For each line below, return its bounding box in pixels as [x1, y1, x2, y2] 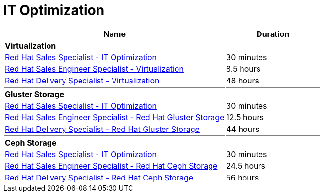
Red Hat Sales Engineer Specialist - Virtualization [5, 64, 184, 74]
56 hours [226, 172, 259, 182]
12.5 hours [226, 112, 264, 122]
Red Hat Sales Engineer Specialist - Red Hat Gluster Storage [5, 112, 225, 122]
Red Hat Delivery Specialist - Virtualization [5, 75, 160, 85]
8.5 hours [226, 64, 261, 74]
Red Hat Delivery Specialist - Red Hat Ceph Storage [5, 172, 194, 182]
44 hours [226, 124, 259, 134]
